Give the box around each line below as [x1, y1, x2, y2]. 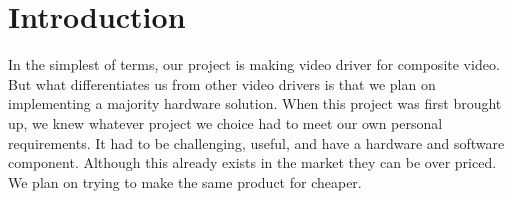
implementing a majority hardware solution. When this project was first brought [8, 93, 502, 114]
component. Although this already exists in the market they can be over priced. [8, 152, 497, 173]
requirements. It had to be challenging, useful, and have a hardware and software [8, 132, 505, 153]
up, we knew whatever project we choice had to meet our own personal [8, 112, 443, 133]
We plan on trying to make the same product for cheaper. [8, 171, 362, 192]
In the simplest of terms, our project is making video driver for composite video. [8, 54, 500, 75]
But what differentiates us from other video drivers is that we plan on [8, 73, 436, 94]
